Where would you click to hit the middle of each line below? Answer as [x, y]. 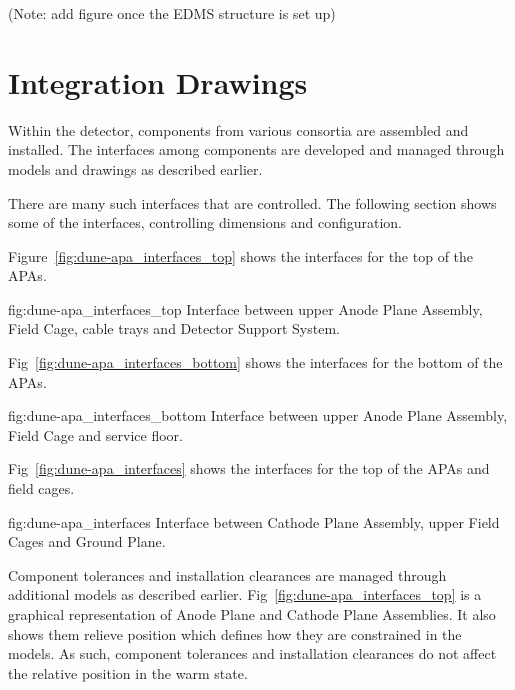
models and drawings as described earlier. [135, 168]
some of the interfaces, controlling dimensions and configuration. [205, 222]
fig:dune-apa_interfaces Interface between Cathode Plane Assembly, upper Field [254, 521]
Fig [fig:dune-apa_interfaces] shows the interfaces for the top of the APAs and [249, 468]
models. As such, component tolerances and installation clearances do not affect [252, 653]
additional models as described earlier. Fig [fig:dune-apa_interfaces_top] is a [245, 594]
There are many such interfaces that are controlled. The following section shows [252, 202]
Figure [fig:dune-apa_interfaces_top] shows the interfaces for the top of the [241, 255]
